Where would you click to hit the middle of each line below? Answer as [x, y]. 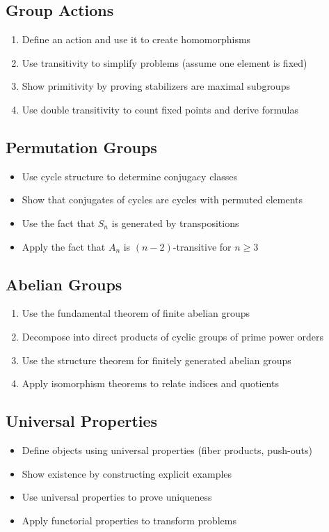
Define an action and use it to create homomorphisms [136, 39]
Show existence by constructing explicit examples [127, 473]
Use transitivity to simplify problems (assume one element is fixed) [164, 62]
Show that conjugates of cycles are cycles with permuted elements [162, 199]
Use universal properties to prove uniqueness [117, 497]
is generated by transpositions [175, 222]
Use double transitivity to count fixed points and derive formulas [160, 109]
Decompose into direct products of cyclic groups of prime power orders [172, 336]
